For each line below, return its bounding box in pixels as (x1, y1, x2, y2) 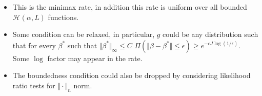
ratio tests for (12, 80, 55, 90)
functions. (48, 11, 79, 22)
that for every (12, 40, 56, 50)
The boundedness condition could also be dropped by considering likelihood (12, 70, 251, 81)
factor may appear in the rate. (47, 52, 143, 63)
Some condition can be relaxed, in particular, (12, 29, 155, 40)
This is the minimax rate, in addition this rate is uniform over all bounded (12, 2, 247, 12)
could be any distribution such (163, 29, 258, 40)
